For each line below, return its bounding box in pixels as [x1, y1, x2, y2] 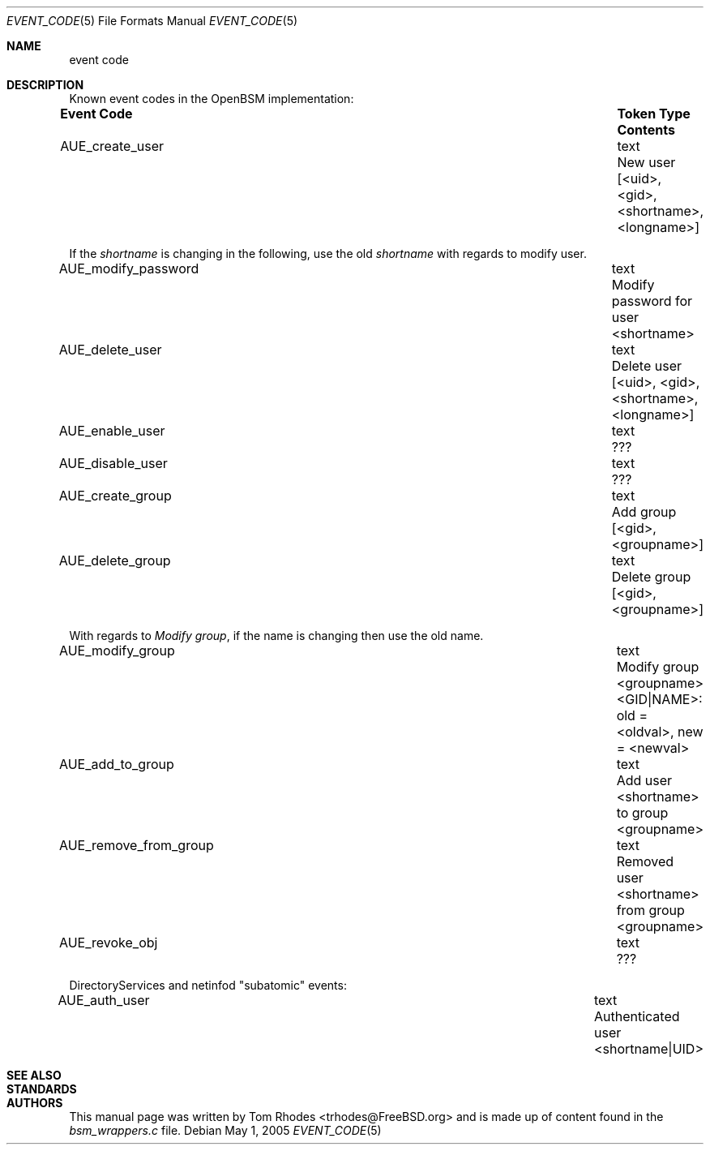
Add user [616, 772, 673, 788]
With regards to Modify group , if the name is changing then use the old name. [69, 629, 484, 642]
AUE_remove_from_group [58, 837, 214, 853]
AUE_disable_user [58, 455, 168, 471]
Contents [617, 122, 675, 138]
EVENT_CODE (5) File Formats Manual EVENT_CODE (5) [6, 14, 298, 28]
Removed [616, 853, 674, 870]
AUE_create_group [58, 487, 172, 504]
